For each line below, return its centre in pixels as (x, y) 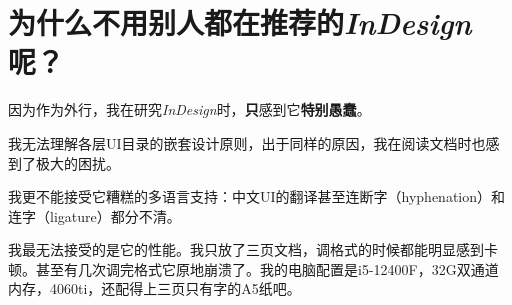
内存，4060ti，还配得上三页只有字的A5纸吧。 (154, 288)
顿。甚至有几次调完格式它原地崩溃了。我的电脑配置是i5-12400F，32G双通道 (253, 268)
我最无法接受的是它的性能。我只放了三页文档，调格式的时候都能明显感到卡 (253, 249)
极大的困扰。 (77, 162)
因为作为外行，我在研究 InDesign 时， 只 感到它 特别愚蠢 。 (189, 109)
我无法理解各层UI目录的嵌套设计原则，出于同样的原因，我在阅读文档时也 (247, 142)
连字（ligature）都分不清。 (94, 215)
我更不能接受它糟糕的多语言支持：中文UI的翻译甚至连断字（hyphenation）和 (257, 196)
